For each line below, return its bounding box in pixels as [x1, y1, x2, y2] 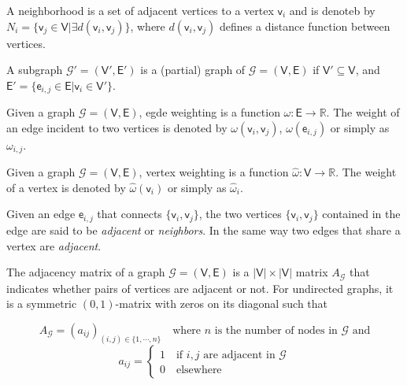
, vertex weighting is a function [139, 164, 289, 180]
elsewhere [176, 364, 222, 376]
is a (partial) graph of [140, 61, 246, 78]
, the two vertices [198, 205, 282, 222]
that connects [97, 205, 162, 222]
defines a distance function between [220, 17, 390, 34]
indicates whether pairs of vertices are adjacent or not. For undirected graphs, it [6, 279, 394, 296]
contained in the [322, 205, 401, 222]
